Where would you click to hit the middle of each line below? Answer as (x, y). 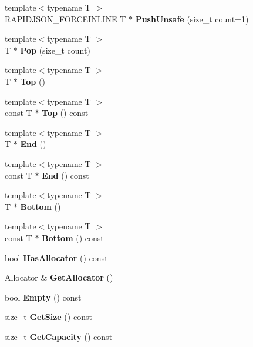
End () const (65, 175)
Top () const (65, 113)
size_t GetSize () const (48, 317)
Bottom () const (73, 237)
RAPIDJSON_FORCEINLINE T (65, 19)
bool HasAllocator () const (56, 257)
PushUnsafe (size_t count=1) (192, 19)
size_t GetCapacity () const (59, 336)
